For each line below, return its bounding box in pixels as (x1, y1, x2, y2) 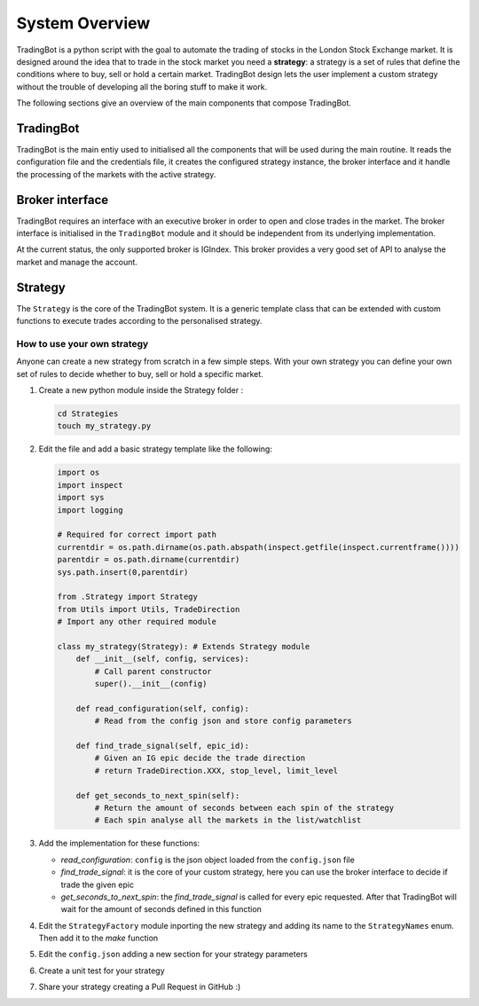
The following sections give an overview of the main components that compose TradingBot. (16, 98, 352, 108)
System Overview (16, 13, 151, 33)
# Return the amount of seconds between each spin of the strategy (94, 803, 395, 813)
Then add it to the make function (38, 932, 159, 944)
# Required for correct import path (57, 530, 217, 540)
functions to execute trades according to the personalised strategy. (16, 316, 263, 326)
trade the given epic (60, 879, 135, 890)
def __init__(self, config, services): (75, 654, 250, 664)
